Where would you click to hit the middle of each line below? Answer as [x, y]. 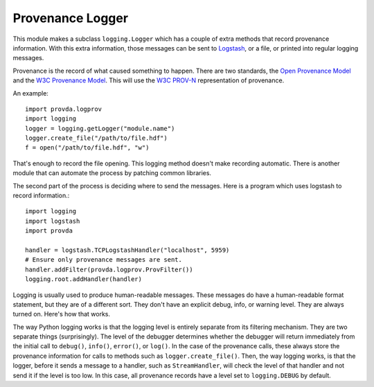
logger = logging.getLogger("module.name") [100, 128]
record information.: [41, 196]
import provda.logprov [64, 109]
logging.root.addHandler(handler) [83, 279]
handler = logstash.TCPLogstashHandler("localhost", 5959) [127, 250]
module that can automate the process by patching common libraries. [112, 173]
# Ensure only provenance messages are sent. [104, 260]
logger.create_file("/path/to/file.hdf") [96, 138]
